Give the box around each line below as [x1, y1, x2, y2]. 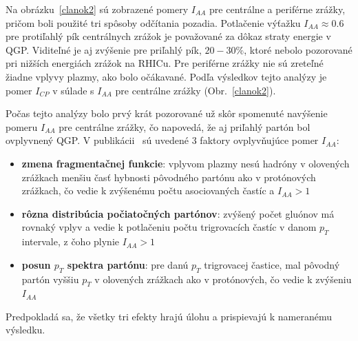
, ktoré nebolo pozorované [244, 42, 352, 56]
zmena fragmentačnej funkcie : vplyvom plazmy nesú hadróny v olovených [21, 156, 350, 170]
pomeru [6, 119, 38, 134]
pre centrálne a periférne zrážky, [209, 2, 346, 16]
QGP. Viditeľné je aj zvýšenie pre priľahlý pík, [6, 42, 202, 56]
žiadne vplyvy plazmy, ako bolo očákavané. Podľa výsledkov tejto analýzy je [6, 69, 327, 83]
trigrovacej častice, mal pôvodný [204, 257, 340, 271]
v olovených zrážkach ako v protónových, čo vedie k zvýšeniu [94, 271, 352, 286]
